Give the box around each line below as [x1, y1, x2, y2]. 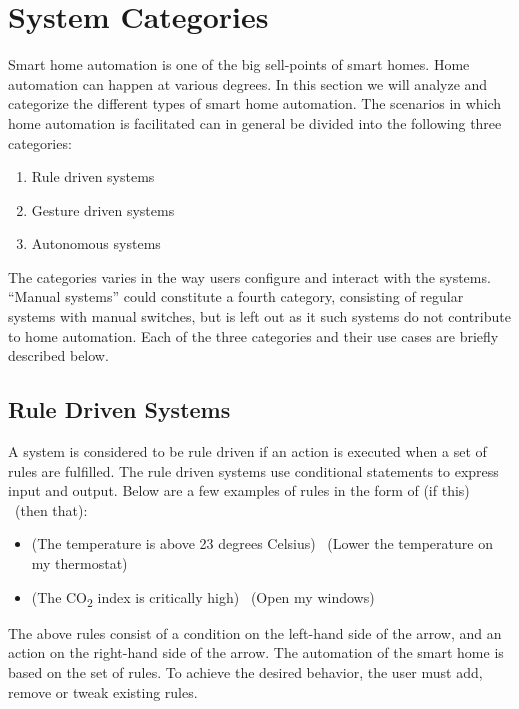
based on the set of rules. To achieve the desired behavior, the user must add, [8, 661, 483, 682]
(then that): [14, 499, 88, 520]
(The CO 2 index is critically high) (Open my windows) [31, 586, 375, 610]
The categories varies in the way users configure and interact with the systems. [8, 266, 491, 287]
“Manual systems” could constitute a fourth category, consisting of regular [8, 286, 464, 307]
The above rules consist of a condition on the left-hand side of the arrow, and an [8, 622, 502, 643]
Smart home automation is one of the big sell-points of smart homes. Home [8, 54, 470, 75]
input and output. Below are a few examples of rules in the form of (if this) [8, 480, 470, 501]
